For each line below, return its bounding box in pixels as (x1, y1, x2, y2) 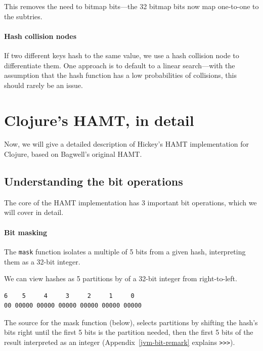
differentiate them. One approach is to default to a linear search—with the (4, 60, 235, 70)
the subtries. (4, 11, 42, 21)
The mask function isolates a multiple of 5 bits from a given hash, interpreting (4, 246, 246, 256)
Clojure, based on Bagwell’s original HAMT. (4, 149, 142, 159)
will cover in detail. (4, 207, 64, 217)
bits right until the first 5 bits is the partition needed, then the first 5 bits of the (4, 327, 253, 337)
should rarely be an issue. (4, 79, 83, 90)
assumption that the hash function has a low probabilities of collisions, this (4, 70, 237, 80)
